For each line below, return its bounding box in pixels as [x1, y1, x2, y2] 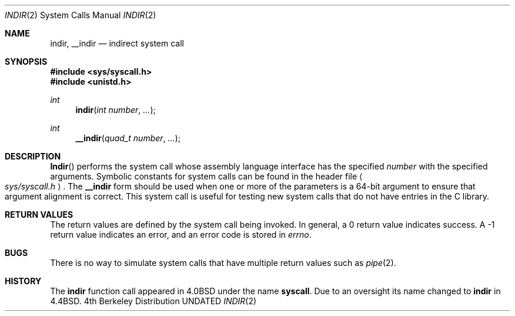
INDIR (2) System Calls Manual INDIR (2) [5, 10, 156, 20]
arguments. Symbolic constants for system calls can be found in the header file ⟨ [50, 171, 363, 181]
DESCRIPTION [5, 151, 61, 161]
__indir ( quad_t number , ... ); [75, 133, 181, 143]
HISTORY [5, 276, 42, 286]
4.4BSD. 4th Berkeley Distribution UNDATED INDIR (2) [50, 296, 257, 306]
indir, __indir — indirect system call [50, 38, 184, 48]
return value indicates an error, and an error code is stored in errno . [50, 229, 312, 240]
